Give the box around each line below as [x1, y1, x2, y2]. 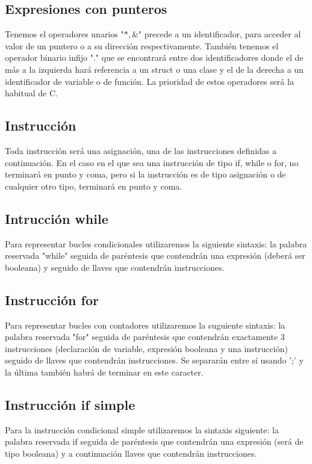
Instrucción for [5, 290, 99, 309]
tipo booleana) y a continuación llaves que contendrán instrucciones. [5, 447, 257, 459]
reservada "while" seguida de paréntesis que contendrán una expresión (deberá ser [5, 249, 305, 262]
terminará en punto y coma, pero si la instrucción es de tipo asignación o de [5, 168, 286, 181]
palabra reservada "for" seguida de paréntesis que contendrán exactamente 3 [5, 330, 285, 343]
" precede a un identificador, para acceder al [138, 28, 301, 40]
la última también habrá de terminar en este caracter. [5, 365, 204, 378]
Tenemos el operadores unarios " [5, 28, 124, 40]
